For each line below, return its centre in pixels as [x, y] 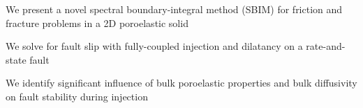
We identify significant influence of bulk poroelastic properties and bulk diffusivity [181, 83]
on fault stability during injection [77, 96]
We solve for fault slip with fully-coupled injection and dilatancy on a [154, 46]
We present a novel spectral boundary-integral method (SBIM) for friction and [174, 9]
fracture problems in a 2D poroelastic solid [97, 22]
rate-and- [326, 46]
